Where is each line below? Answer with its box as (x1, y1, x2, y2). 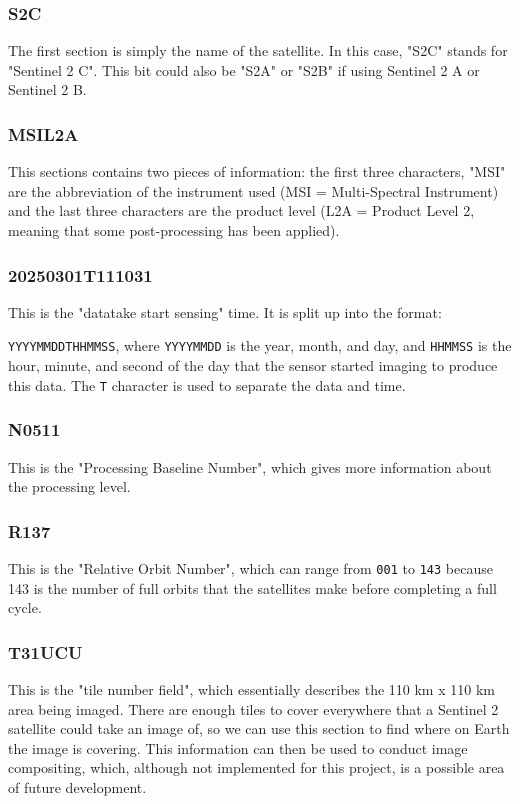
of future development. (8, 776, 147, 797)
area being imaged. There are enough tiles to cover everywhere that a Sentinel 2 (8, 698, 499, 719)
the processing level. (8, 476, 131, 497)
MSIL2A (8, 121, 79, 146)
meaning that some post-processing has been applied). (8, 220, 340, 240)
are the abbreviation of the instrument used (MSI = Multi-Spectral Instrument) (8, 180, 499, 201)
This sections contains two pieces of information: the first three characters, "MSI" (8, 161, 506, 182)
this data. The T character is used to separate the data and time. (8, 374, 406, 395)
